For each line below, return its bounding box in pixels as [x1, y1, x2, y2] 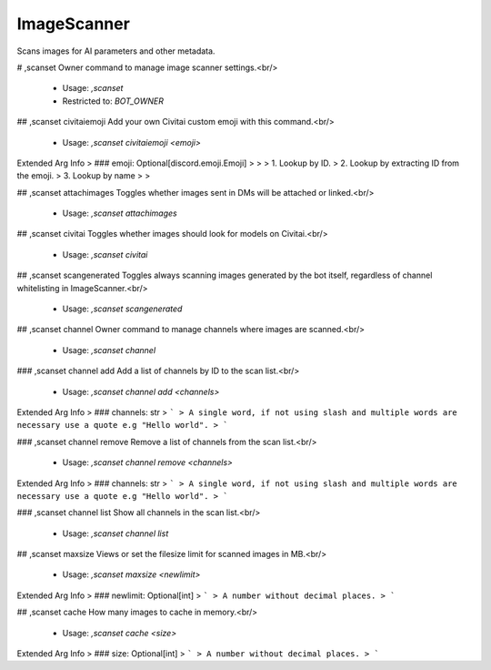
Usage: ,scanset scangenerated [62, 303, 183, 314]
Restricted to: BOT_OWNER [62, 96, 164, 107]
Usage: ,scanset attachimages [62, 208, 177, 218]
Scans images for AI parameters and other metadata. [16, 46, 215, 56]
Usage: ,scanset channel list [62, 528, 169, 539]
